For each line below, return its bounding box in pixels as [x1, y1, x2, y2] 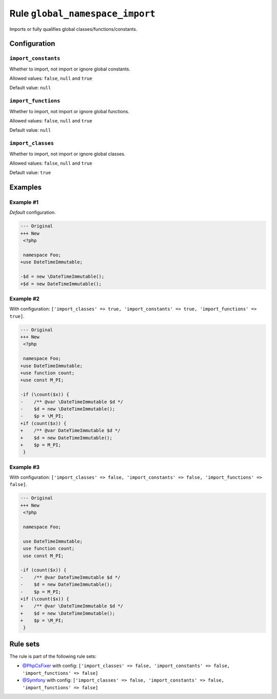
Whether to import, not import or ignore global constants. [9, 66, 131, 72]
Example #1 [9, 199, 38, 206]
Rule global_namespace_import [9, 8, 156, 19]
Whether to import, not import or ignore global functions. [9, 108, 130, 114]
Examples [9, 183, 42, 192]
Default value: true [9, 170, 51, 176]
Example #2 [9, 295, 40, 302]
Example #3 [9, 463, 40, 471]
